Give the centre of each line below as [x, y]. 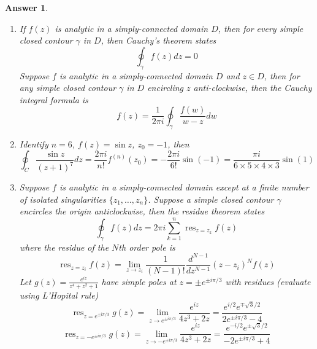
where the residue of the [64, 247]
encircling [166, 88]
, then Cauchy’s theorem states [158, 40]
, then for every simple [261, 28]
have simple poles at [139, 281]
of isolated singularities [63, 199]
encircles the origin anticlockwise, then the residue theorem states [142, 211]
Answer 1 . [26, 7]
